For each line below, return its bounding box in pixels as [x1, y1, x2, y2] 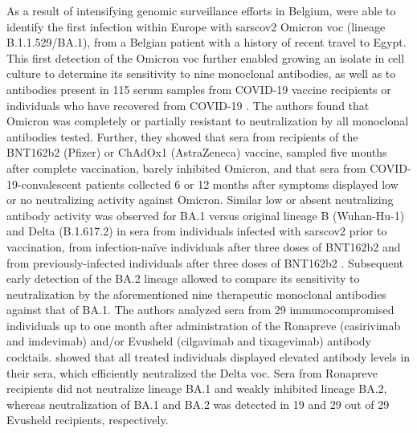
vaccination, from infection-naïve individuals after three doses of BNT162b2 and [6, 238, 401, 255]
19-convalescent [6, 175, 82, 192]
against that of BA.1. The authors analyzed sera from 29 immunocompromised [6, 301, 395, 318]
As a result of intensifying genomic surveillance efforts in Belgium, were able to [6, 2, 396, 18]
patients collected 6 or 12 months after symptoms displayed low [85, 175, 399, 192]
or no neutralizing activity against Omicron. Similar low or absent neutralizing [6, 191, 394, 208]
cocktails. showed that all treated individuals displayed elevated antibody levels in [6, 349, 411, 366]
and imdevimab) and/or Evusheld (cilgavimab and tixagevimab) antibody [6, 333, 371, 349]
